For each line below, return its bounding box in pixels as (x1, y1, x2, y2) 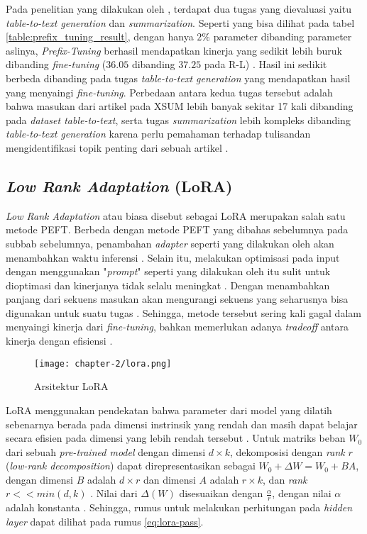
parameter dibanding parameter (213, 29, 352, 44)
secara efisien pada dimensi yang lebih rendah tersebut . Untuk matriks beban (6, 430, 346, 445)
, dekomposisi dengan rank (229, 444, 345, 459)
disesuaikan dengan (179, 486, 263, 501)
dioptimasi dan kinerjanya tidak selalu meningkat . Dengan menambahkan (6, 277, 330, 292)
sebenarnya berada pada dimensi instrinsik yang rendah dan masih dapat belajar (6, 416, 358, 431)
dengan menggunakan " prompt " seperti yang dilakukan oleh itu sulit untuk (6, 264, 331, 279)
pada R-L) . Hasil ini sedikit (204, 57, 327, 72)
